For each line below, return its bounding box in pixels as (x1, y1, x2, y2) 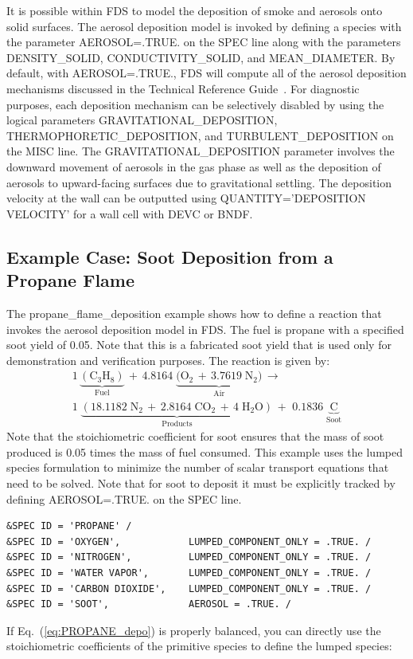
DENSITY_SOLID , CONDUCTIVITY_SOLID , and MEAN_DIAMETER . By (6, 49, 395, 65)
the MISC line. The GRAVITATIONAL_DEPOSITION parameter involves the (6, 143, 395, 159)
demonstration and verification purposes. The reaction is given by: (6, 351, 330, 368)
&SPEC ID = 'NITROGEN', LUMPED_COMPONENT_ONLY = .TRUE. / (6, 551, 372, 563)
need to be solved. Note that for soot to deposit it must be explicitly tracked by (6, 475, 395, 491)
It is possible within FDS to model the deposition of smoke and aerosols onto (6, 2, 383, 18)
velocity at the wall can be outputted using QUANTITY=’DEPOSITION (6, 190, 366, 206)
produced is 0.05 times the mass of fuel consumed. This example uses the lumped (6, 443, 403, 460)
